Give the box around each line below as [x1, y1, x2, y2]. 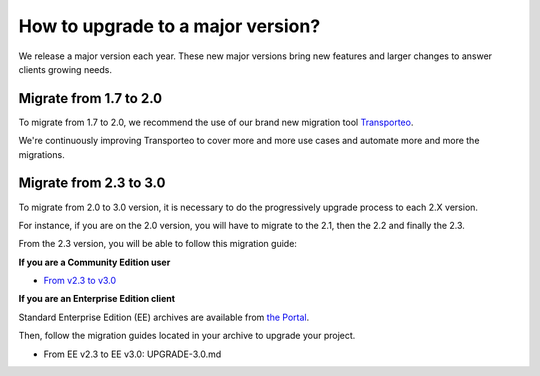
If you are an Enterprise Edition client [18, 293, 175, 305]
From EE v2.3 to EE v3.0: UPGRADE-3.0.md [43, 348, 222, 360]
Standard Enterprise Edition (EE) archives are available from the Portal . [18, 311, 310, 323]
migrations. [18, 148, 65, 160]
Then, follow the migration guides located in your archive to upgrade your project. [18, 330, 356, 342]
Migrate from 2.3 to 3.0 [18, 175, 166, 192]
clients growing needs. [18, 63, 112, 75]
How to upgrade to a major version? [18, 15, 321, 37]
